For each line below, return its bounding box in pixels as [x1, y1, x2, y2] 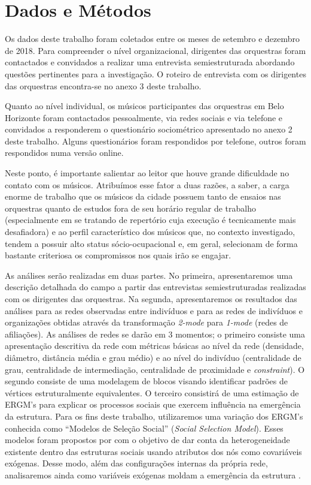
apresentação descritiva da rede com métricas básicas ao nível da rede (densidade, [5, 339, 304, 352]
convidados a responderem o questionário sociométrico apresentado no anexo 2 [5, 123, 292, 135]
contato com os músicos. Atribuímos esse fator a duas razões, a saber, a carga [5, 178, 289, 191]
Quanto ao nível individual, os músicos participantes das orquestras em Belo [5, 100, 284, 112]
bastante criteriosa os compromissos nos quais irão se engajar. [5, 249, 231, 261]
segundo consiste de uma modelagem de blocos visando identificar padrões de [5, 375, 288, 387]
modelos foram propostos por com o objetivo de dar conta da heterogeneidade [5, 433, 290, 446]
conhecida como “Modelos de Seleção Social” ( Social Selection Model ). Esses [5, 421, 283, 434]
